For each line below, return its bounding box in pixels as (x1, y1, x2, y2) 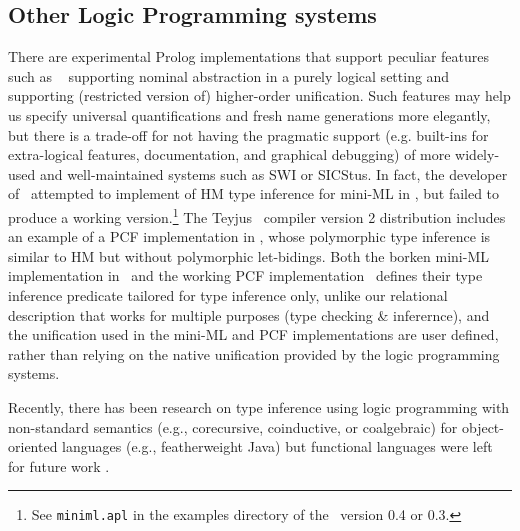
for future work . (8, 455, 110, 476)
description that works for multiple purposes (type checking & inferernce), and (8, 304, 490, 325)
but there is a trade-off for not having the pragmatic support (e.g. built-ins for (8, 124, 489, 145)
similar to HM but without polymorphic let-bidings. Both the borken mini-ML (8, 245, 489, 266)
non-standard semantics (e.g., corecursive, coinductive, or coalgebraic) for (8, 416, 458, 437)
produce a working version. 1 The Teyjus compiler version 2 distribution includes (8, 203, 506, 227)
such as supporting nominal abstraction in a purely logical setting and (8, 65, 450, 86)
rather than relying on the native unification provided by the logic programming (8, 343, 500, 364)
